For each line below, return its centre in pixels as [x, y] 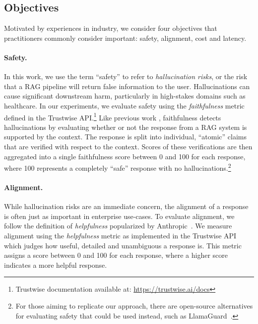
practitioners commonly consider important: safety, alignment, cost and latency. [125, 38]
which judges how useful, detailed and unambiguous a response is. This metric [123, 245]
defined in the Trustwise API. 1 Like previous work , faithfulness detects [113, 116]
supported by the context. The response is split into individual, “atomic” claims [125, 137]
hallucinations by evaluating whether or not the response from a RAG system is [126, 127]
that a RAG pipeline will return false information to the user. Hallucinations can [127, 86]
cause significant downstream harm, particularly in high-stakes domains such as [125, 96]
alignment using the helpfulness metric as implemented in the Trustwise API [120, 236]
